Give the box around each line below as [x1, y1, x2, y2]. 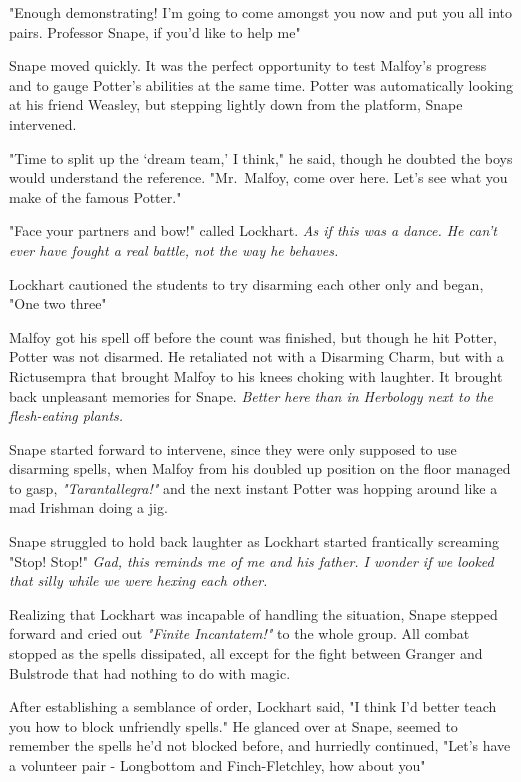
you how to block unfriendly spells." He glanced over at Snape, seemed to [9, 715, 458, 736]
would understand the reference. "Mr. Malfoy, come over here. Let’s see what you [9, 167, 508, 188]
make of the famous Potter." [9, 186, 182, 207]
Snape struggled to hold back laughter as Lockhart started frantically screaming [9, 531, 499, 552]
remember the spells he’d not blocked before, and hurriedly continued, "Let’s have [9, 735, 511, 756]
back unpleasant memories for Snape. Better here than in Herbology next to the [9, 385, 494, 406]
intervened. [9, 113, 77, 134]
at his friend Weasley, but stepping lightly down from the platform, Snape [9, 94, 463, 115]
